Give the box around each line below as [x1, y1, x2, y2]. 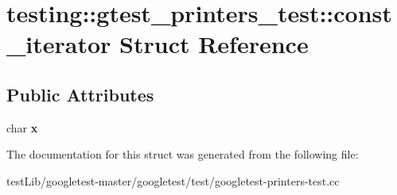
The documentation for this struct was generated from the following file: [6, 146, 359, 162]
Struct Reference [119, 28, 309, 60]
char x [6, 119, 38, 136]
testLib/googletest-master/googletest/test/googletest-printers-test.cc [6, 172, 340, 189]
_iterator [6, 28, 111, 60]
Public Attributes [6, 82, 154, 106]
